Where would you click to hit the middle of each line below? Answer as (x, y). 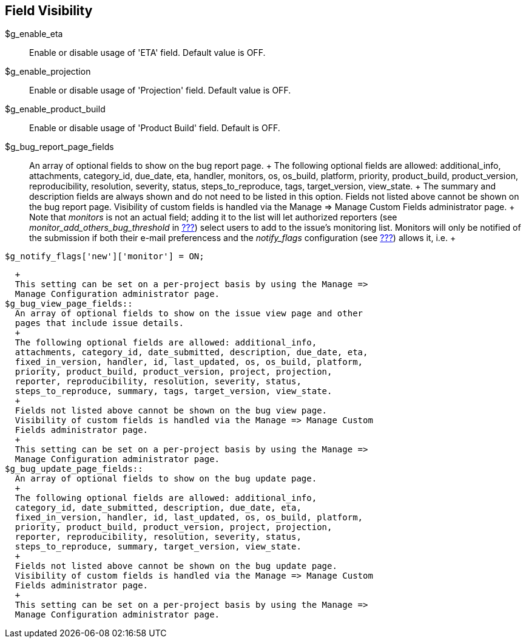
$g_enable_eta (34, 34)
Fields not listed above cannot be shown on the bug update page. (176, 566)
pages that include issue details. (99, 323)
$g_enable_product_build (55, 109)
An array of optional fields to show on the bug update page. (166, 479)
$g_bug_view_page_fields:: (69, 304)
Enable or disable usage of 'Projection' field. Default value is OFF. (160, 90)
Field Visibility (49, 11)
